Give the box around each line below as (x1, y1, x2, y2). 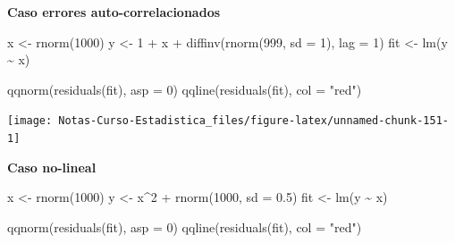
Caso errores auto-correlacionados (7, 3, 221, 21)
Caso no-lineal (7, 157, 97, 176)
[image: (7, 114, 53, 128)
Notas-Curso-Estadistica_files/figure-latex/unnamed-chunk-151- (58, 114, 449, 128)
